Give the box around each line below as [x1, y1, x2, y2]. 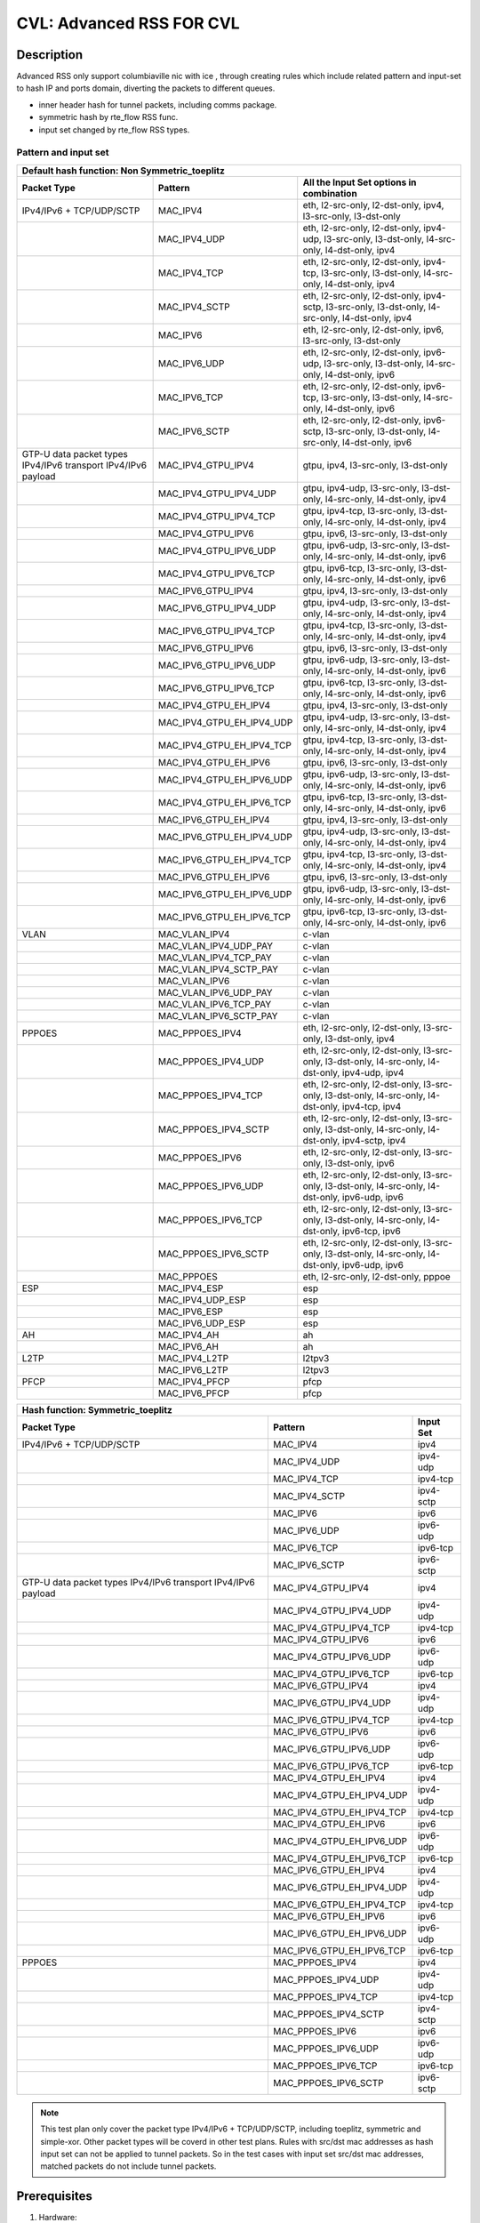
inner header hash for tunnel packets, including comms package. [38, 99, 277, 110]
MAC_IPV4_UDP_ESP [157, 1294, 246, 1306]
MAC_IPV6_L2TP [157, 1363, 228, 1376]
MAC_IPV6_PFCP [157, 1387, 230, 1400]
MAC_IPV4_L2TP [157, 1352, 229, 1364]
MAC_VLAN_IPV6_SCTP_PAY [157, 1009, 278, 1022]
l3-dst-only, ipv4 [324, 1032, 396, 1045]
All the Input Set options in [302, 176, 417, 189]
